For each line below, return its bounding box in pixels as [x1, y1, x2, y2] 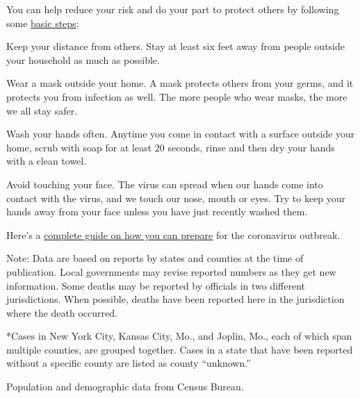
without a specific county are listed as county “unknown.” [6, 356, 251, 370]
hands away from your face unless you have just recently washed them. [6, 204, 308, 219]
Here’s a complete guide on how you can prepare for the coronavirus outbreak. [6, 227, 341, 242]
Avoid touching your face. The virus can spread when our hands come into [6, 176, 323, 191]
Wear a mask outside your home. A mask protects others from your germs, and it [6, 76, 354, 90]
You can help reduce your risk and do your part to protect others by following [6, 2, 339, 16]
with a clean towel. [6, 154, 87, 168]
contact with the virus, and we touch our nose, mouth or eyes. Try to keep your [6, 190, 346, 205]
